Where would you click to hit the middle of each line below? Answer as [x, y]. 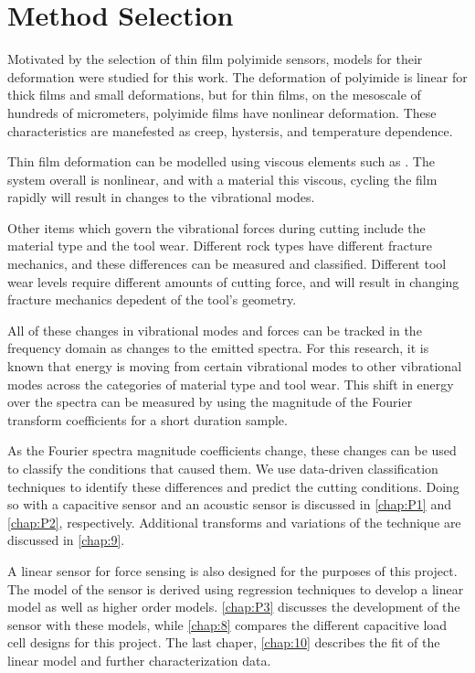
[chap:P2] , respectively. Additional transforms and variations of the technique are [234, 522]
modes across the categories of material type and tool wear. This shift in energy [231, 384]
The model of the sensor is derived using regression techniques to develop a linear [236, 588]
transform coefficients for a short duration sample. [148, 419]
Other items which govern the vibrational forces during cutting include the [216, 227]
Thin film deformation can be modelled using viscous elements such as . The [221, 161]
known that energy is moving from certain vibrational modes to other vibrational [235, 366]
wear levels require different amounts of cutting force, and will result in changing [233, 281]
